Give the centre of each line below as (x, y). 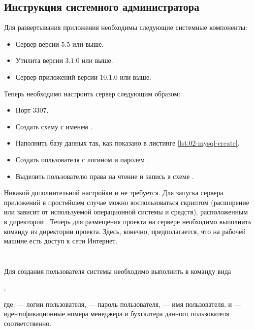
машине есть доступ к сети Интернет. (61, 241)
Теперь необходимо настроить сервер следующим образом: (92, 93)
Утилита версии (39, 60)
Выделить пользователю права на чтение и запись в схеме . (105, 176)
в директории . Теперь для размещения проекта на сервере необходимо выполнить (128, 221)
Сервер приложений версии (57, 76)
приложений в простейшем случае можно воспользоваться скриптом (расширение (127, 202)
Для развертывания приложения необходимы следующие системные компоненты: (126, 27)
